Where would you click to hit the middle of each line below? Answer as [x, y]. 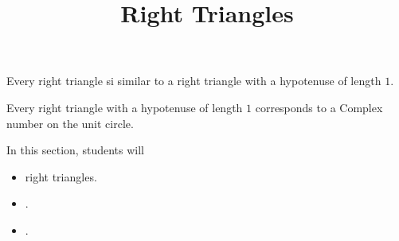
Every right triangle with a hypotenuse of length [125, 107]
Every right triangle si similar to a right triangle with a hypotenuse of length [194, 81]
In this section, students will [75, 150]
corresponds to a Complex [319, 107]
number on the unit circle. [70, 123]
